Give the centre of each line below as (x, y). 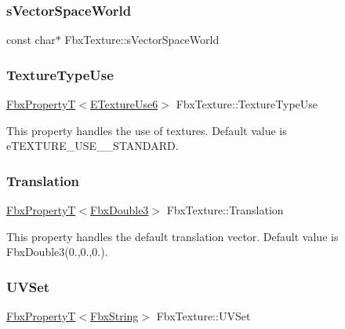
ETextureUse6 (124, 104)
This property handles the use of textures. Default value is (147, 130)
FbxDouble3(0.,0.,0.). (57, 252)
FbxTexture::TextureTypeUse (247, 104)
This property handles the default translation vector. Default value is (172, 236)
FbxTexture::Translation (225, 210)
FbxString (114, 316)
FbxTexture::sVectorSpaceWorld (142, 40)
